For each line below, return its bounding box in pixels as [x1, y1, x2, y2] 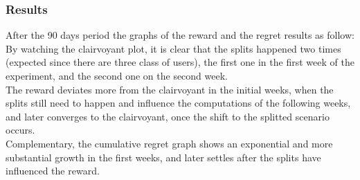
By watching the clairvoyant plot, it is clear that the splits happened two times [6, 41, 341, 55]
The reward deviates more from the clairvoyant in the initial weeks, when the [6, 82, 334, 96]
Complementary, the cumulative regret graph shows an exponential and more [6, 136, 333, 150]
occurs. [6, 123, 35, 137]
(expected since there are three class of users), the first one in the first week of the [6, 55, 354, 69]
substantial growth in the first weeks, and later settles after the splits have [6, 150, 321, 164]
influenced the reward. [6, 163, 100, 178]
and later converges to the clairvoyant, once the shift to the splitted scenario [6, 109, 330, 123]
